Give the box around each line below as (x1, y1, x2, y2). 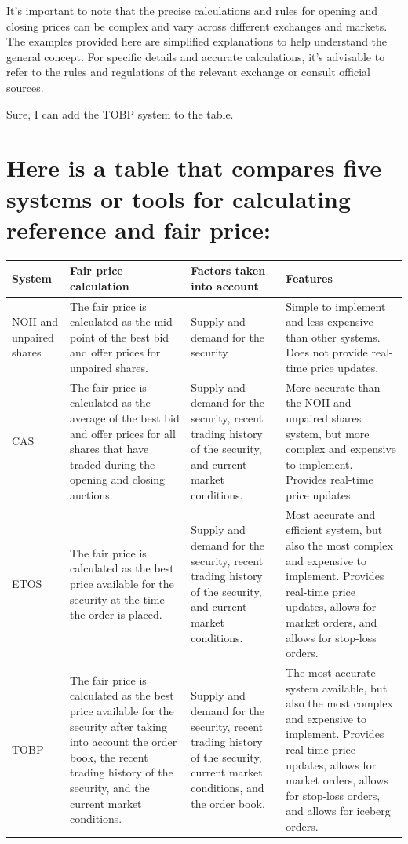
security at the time (70, 590, 165, 607)
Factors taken (191, 262, 266, 279)
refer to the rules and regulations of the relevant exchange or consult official (6, 64, 371, 80)
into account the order (70, 733, 177, 750)
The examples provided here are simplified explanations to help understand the (6, 33, 388, 49)
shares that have (70, 440, 149, 457)
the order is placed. (70, 606, 162, 623)
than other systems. (286, 328, 381, 345)
